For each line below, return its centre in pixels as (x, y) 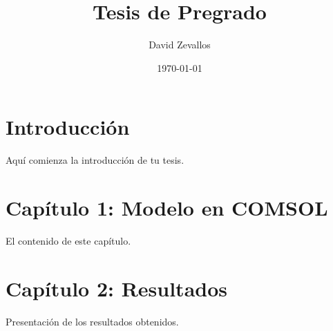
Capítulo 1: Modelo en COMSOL (167, 208)
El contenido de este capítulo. (68, 240)
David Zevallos (180, 45)
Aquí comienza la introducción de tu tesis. (95, 160)
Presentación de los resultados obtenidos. (92, 321)
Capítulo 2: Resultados (116, 288)
